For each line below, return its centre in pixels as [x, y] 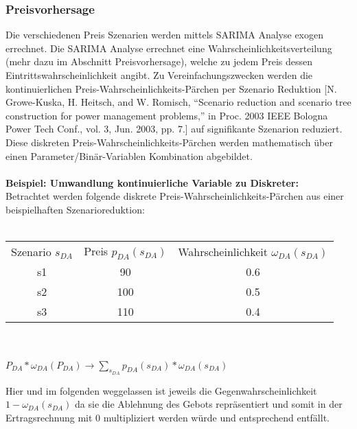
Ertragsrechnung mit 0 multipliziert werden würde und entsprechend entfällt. [168, 417]
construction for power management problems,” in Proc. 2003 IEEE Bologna [167, 115]
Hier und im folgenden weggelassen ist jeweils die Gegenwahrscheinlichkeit [161, 390]
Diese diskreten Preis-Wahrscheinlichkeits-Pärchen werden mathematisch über [169, 142]
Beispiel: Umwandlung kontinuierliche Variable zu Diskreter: [152, 182]
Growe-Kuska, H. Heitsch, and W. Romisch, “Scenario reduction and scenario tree [178, 102]
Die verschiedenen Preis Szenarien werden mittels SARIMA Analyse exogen [165, 35]
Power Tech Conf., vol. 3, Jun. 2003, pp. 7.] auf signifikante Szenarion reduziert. [174, 129]
